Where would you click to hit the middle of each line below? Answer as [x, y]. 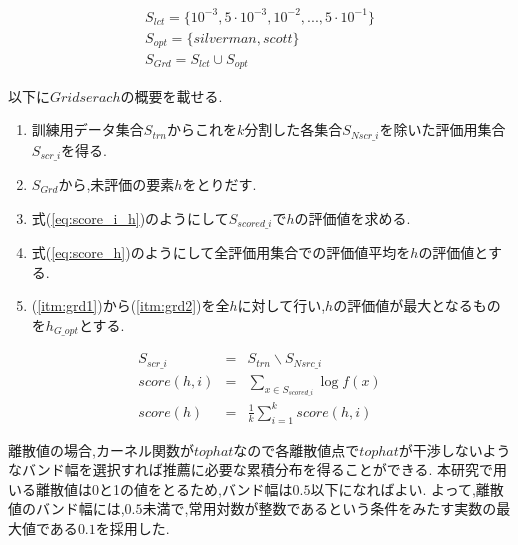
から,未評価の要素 [116, 184]
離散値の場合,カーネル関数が [101, 449]
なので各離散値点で [296, 449]
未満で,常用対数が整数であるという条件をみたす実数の [319, 508]
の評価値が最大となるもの [417, 305]
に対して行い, [281, 305]
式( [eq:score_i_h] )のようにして [130, 217]
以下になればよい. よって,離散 [407, 488]
